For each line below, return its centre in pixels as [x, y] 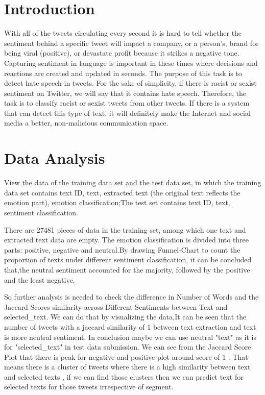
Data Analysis [55, 158]
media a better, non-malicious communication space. [86, 123]
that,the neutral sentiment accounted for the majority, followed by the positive [127, 269]
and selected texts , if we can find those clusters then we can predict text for [124, 376]
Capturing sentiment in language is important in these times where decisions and [131, 63]
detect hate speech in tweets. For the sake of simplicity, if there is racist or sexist [130, 83]
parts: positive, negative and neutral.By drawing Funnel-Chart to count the [122, 249]
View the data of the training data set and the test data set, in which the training [133, 182]
